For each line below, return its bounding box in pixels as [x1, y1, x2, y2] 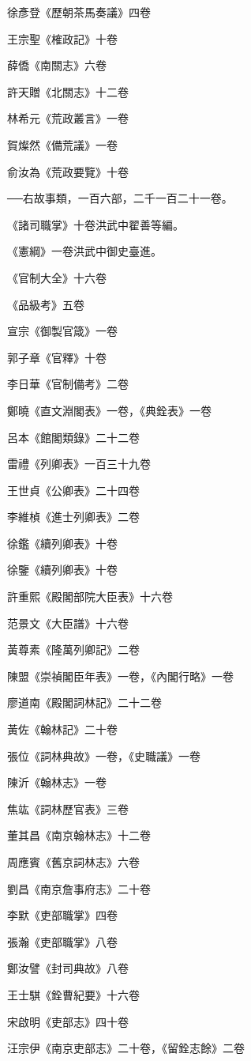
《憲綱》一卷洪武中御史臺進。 [7, 243, 162, 259]
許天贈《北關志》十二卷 [7, 83, 129, 100]
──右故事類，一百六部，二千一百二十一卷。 [7, 190, 233, 206]
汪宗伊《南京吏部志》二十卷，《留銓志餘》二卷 [7, 1040, 245, 1056]
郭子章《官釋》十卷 [7, 349, 107, 365]
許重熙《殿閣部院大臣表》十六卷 [7, 588, 173, 605]
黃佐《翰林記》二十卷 [7, 721, 118, 738]
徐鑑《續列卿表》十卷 [7, 534, 118, 551]
